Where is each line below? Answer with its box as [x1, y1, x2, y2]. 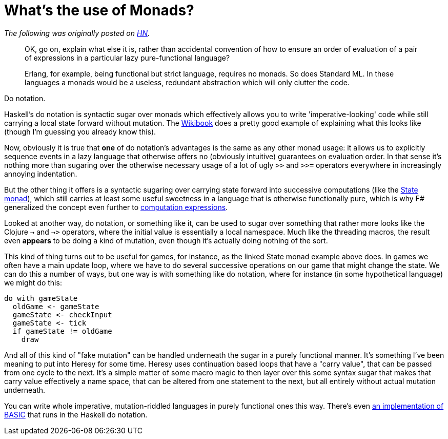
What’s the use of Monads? [4, 2, 194, 19]
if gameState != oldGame [12, 327, 112, 335]
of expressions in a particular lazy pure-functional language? [25, 53, 230, 62]
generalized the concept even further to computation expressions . [4, 202, 228, 212]
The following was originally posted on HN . [4, 28, 150, 37]
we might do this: [4, 278, 62, 287]
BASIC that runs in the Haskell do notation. [4, 410, 148, 419]
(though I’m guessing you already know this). [4, 127, 156, 136]
